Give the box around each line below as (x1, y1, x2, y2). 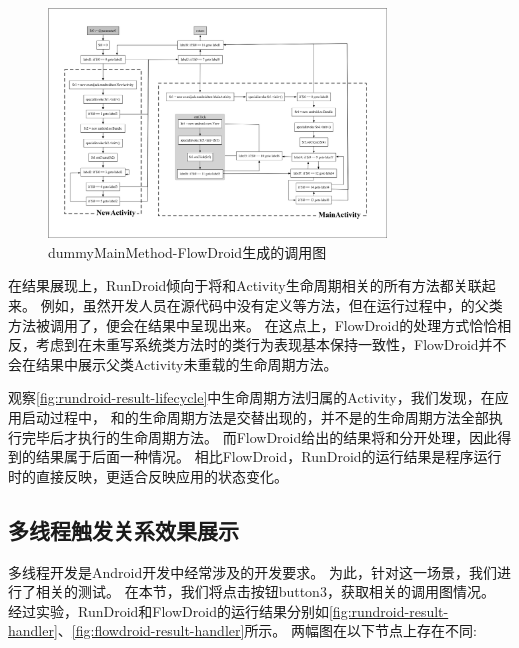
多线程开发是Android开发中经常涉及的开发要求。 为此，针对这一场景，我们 (8, 561, 497, 582)
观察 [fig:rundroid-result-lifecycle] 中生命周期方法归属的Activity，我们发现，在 (8, 387, 495, 408)
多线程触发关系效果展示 (8, 514, 239, 545)
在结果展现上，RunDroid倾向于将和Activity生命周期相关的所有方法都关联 (8, 275, 482, 296)
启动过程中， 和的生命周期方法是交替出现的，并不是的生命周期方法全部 (21, 406, 489, 427)
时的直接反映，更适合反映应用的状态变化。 (8, 465, 288, 486)
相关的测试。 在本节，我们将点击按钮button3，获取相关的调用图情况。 (35, 581, 495, 602)
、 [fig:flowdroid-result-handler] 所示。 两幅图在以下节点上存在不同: (57, 620, 477, 641)
